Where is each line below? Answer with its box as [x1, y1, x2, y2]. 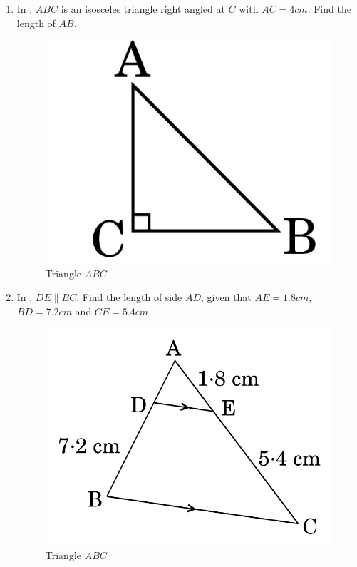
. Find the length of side [76, 290, 182, 305]
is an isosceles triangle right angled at [61, 1, 225, 16]
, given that [201, 290, 252, 305]
